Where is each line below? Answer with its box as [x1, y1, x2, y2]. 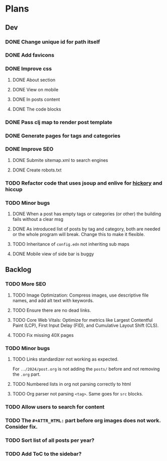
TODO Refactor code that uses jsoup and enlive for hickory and [5, 180, 162, 187]
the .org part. [12, 371, 41, 377]
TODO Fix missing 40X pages [12, 332, 74, 338]
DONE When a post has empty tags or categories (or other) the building [12, 211, 161, 217]
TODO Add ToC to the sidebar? [5, 450, 82, 457]
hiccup [5, 186, 23, 193]
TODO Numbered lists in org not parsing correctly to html [12, 381, 131, 387]
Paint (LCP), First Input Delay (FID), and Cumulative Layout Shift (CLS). [12, 322, 159, 328]
